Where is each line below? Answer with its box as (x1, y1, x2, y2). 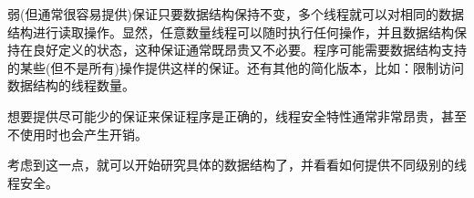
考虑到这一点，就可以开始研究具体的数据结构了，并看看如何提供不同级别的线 (7, 155, 467, 174)
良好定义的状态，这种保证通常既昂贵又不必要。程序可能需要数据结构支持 (32, 40, 467, 59)
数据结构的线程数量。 (7, 76, 135, 95)
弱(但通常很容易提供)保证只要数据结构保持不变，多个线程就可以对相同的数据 (7, 5, 464, 23)
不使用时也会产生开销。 (7, 124, 148, 143)
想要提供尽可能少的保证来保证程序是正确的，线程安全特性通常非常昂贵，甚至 (7, 106, 467, 125)
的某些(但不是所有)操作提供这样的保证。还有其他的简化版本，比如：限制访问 (7, 57, 464, 77)
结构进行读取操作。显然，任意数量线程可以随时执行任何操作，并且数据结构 (7, 22, 454, 41)
